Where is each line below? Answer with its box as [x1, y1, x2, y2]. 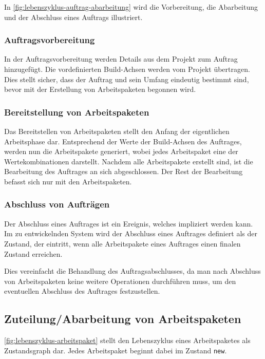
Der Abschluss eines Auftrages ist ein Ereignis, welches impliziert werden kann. [4, 218, 253, 229]
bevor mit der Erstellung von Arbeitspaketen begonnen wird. [4, 84, 196, 95]
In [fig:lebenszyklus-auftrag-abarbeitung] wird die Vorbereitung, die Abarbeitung [4, 2, 258, 12]
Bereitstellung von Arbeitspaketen [4, 105, 149, 118]
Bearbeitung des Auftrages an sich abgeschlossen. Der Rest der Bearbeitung [4, 166, 243, 177]
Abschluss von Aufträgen [4, 198, 110, 211]
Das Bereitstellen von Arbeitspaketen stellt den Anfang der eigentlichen [4, 126, 230, 136]
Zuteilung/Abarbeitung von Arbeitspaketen [4, 311, 241, 327]
